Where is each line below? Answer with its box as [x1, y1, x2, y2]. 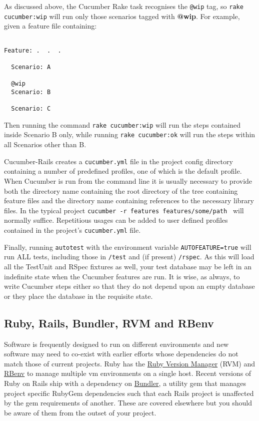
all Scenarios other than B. [4, 139, 86, 150]
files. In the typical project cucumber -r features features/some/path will [4, 205, 244, 215]
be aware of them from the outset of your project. [4, 407, 156, 417]
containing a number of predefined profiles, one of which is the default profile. [4, 166, 242, 176]
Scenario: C [11, 105, 51, 113]
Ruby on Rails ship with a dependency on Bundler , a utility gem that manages [4, 377, 246, 388]
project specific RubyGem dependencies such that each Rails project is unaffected [4, 387, 254, 398]
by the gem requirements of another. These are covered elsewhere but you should [4, 397, 252, 408]
